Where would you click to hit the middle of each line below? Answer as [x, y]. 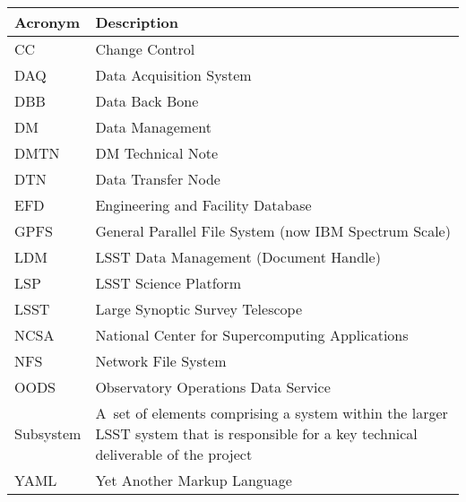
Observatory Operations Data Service [213, 387]
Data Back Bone [147, 101]
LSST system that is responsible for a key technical [256, 433]
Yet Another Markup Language [194, 480]
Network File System [161, 361]
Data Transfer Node [158, 179]
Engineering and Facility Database [203, 205]
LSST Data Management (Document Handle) [238, 257]
